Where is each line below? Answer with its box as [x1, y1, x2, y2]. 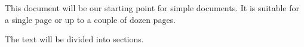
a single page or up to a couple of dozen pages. [5, 13, 176, 25]
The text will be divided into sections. [5, 33, 144, 45]
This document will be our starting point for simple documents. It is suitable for [5, 2, 299, 14]
